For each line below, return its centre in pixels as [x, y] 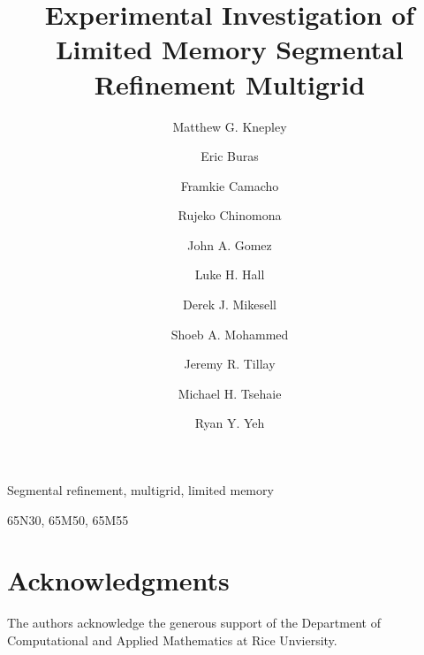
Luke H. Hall [230, 274]
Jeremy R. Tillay [230, 364]
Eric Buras [230, 156]
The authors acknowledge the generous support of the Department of [194, 623]
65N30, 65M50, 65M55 [68, 519]
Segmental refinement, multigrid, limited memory [140, 490]
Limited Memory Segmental [230, 49]
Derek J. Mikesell [230, 305]
